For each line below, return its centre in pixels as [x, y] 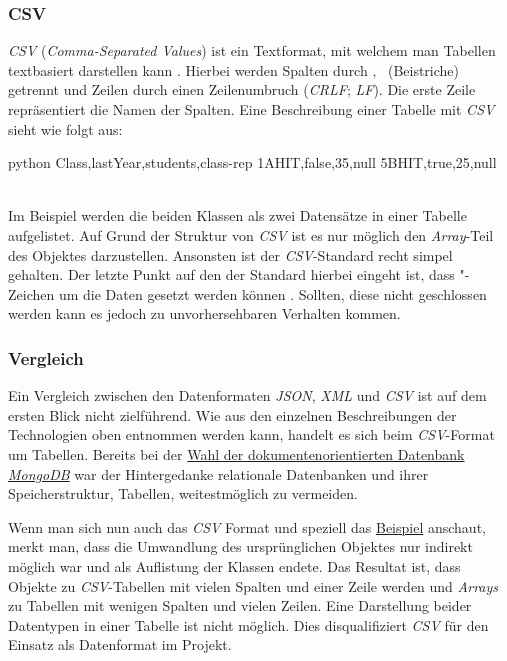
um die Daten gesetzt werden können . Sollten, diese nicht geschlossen [272, 293]
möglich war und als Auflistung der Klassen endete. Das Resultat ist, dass [234, 565]
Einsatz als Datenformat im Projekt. [120, 644]
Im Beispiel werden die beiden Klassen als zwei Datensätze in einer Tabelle [237, 215]
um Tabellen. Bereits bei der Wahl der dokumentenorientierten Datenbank [236, 453]
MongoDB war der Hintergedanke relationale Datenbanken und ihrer [218, 473]
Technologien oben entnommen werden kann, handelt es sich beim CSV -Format [251, 434]
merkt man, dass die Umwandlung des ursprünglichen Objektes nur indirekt [240, 546]
